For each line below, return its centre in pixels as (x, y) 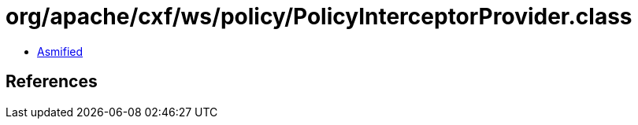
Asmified (60, 51)
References (52, 82)
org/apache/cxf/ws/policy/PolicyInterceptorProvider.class (319, 17)
